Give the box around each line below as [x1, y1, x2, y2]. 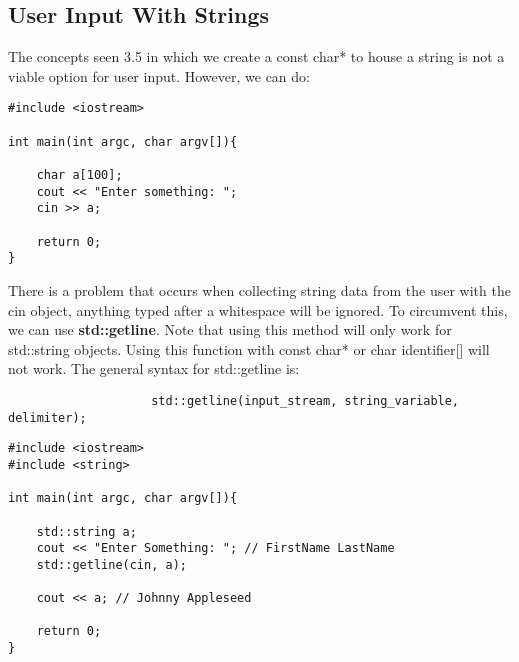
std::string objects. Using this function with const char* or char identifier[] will [8, 338, 490, 359]
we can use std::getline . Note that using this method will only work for [8, 319, 452, 340]
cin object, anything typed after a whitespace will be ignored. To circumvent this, [8, 299, 508, 320]
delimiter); [8, 410, 87, 425]
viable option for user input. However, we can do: [8, 65, 310, 86]
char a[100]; [36, 168, 123, 183]
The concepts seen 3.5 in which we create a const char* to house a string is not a [8, 46, 505, 67]
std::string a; [36, 524, 137, 539]
